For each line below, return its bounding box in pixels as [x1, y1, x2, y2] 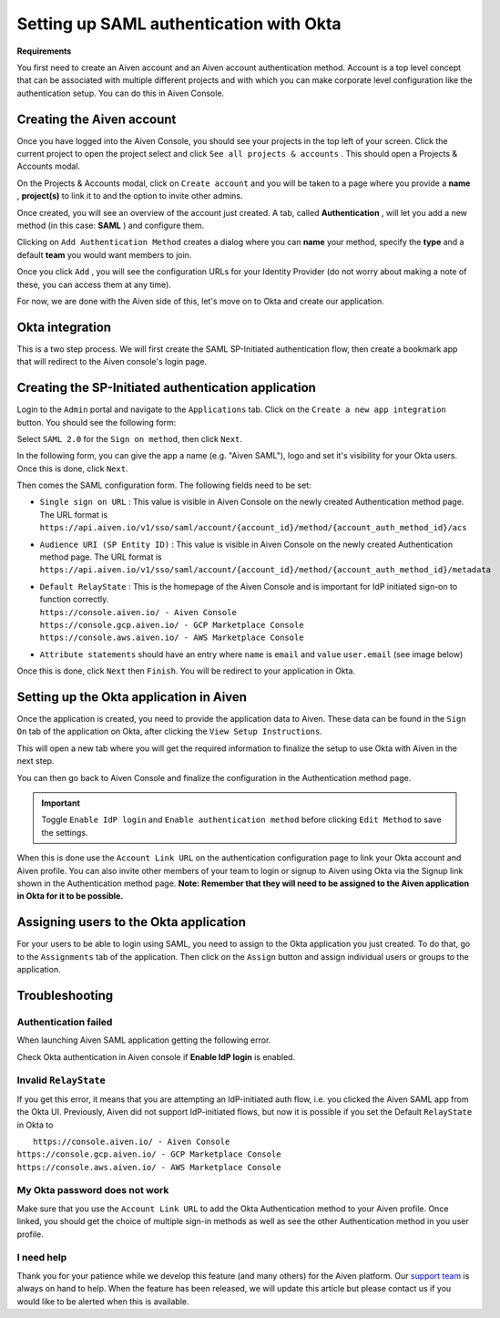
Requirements [16, 46, 72, 57]
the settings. [41, 827, 88, 838]
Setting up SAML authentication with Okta [16, 14, 342, 34]
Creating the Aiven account [16, 111, 177, 127]
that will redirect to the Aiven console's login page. [16, 356, 208, 367]
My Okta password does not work [16, 1184, 169, 1197]
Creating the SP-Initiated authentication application [16, 380, 316, 396]
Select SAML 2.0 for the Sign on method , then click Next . [16, 433, 243, 444]
